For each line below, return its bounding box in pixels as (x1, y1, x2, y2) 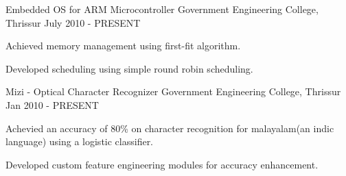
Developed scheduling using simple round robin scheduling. (5, 61, 253, 75)
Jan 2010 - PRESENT (5, 97, 99, 112)
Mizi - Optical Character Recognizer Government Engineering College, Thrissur (5, 84, 341, 99)
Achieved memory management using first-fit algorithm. (5, 38, 241, 53)
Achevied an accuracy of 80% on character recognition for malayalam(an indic (5, 121, 334, 135)
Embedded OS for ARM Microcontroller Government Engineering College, (5, 2, 319, 16)
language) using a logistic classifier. (5, 134, 154, 149)
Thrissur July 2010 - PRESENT (5, 15, 141, 29)
